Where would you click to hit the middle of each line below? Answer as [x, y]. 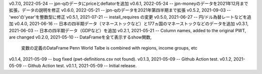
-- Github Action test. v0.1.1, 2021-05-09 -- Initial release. [80, 66]
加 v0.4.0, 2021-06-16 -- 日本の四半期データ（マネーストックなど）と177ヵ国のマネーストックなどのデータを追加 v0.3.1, [129, 24]
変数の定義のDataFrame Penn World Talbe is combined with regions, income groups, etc [109, 48]
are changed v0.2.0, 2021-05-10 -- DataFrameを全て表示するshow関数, [80, 37]
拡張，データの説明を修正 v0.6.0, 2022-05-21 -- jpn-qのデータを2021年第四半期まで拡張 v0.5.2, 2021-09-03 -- [120, 10]
